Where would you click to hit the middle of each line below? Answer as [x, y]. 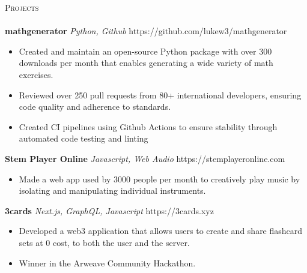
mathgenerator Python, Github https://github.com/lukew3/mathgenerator [146, 31]
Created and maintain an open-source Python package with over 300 [145, 51]
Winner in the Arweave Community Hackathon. [107, 262]
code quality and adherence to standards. [95, 106]
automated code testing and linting [84, 138]
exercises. [36, 74]
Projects [22, 7]
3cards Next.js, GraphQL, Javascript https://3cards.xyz [109, 210]
